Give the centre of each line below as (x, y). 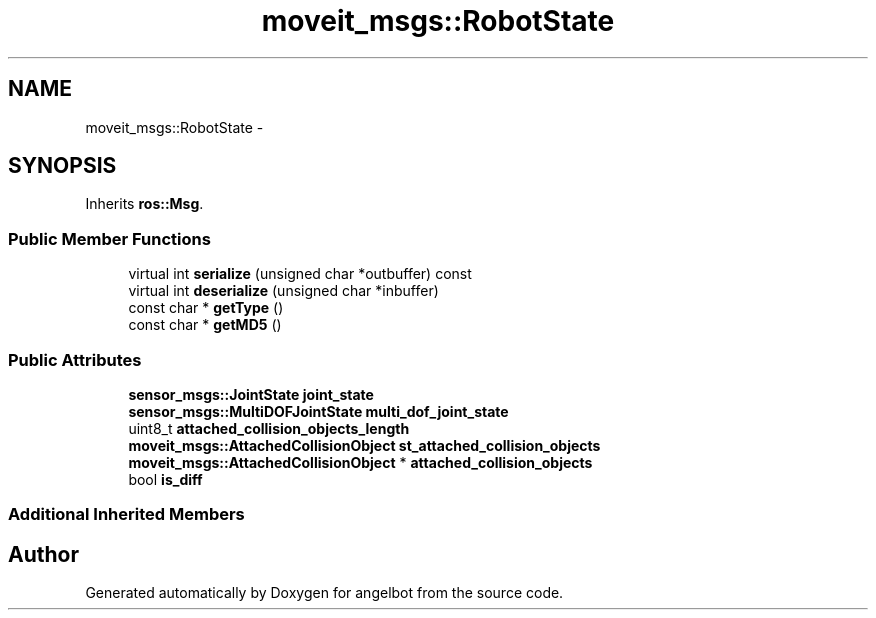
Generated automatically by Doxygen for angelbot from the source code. (324, 593)
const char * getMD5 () (205, 325)
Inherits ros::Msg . (144, 204)
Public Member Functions (109, 238)
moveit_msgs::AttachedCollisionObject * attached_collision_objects (360, 462)
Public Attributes (75, 359)
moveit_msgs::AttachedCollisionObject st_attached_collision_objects (364, 445)
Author (43, 554)
